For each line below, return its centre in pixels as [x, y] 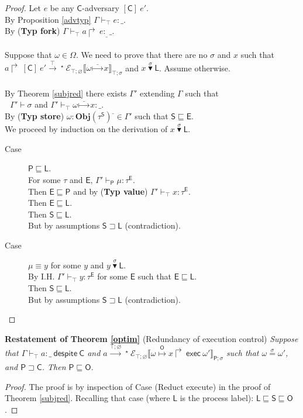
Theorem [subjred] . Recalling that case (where [87, 398]
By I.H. [42, 276]
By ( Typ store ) [35, 115]
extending [157, 93]
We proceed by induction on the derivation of [86, 129]
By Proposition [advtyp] [48, 19]
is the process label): [217, 398]
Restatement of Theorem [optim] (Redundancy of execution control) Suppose [151, 338]
